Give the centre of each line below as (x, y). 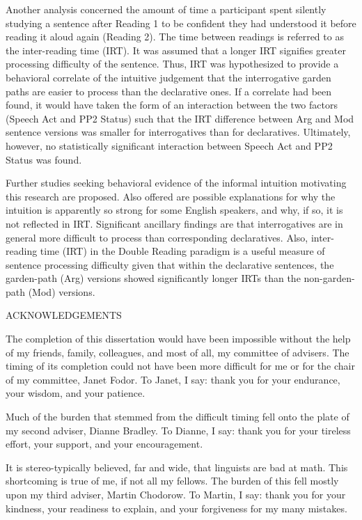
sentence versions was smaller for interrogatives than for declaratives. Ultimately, (178, 132)
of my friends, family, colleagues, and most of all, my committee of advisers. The (178, 352)
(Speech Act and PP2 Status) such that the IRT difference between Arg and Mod (180, 118)
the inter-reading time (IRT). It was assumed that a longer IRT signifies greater (176, 50)
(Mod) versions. (62, 291)
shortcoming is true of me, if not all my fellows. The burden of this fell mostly (172, 481)
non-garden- (329, 278)
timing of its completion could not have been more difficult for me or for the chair (180, 366)
